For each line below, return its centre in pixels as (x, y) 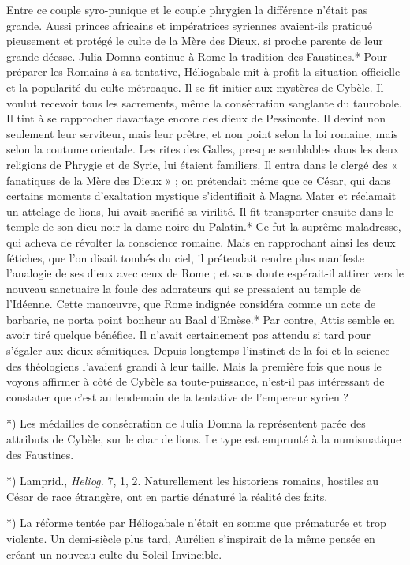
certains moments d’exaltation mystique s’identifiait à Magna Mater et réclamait (201, 196)
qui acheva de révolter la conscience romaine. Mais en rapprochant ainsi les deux (201, 241)
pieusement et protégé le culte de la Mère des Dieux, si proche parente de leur (195, 41)
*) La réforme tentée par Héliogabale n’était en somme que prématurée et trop (196, 523)
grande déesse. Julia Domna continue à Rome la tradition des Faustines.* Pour (197, 56)
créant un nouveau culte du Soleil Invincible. (114, 554)
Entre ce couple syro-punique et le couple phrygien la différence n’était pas (187, 9)
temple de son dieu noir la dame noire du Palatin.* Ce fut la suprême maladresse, (204, 226)
